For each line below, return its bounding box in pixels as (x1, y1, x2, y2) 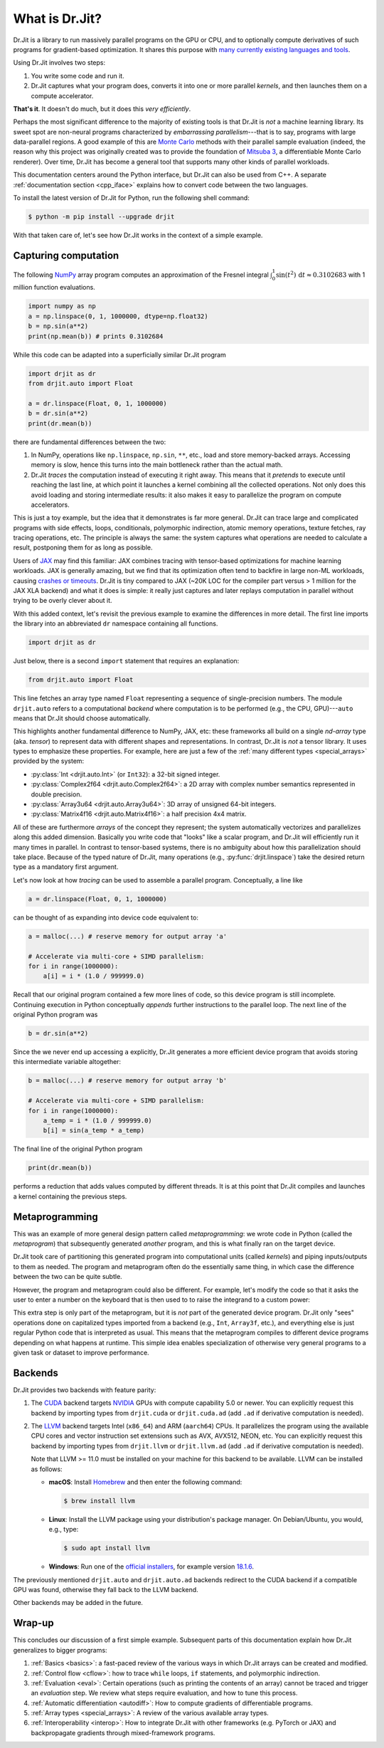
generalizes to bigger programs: (13, 1646, 107, 1654)
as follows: (31, 1465, 63, 1473)
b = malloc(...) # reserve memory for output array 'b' (28, 1077, 228, 1085)
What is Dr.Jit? (13, 11, 102, 26)
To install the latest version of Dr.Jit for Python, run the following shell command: (13, 194, 250, 202)
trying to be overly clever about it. (13, 596, 113, 605)
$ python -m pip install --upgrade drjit (28, 213, 175, 221)
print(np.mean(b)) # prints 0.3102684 (28, 332, 164, 340)
